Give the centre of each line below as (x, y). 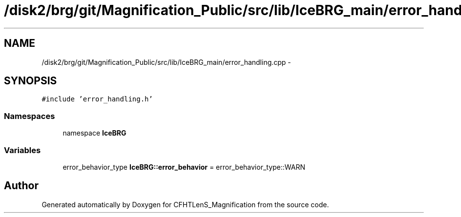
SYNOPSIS (31, 81)
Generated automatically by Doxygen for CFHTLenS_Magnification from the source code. (185, 204)
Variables (22, 150)
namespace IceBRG (94, 133)
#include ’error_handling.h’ (97, 99)
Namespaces (30, 116)
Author (21, 186)
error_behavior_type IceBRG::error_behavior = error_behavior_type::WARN (184, 167)
